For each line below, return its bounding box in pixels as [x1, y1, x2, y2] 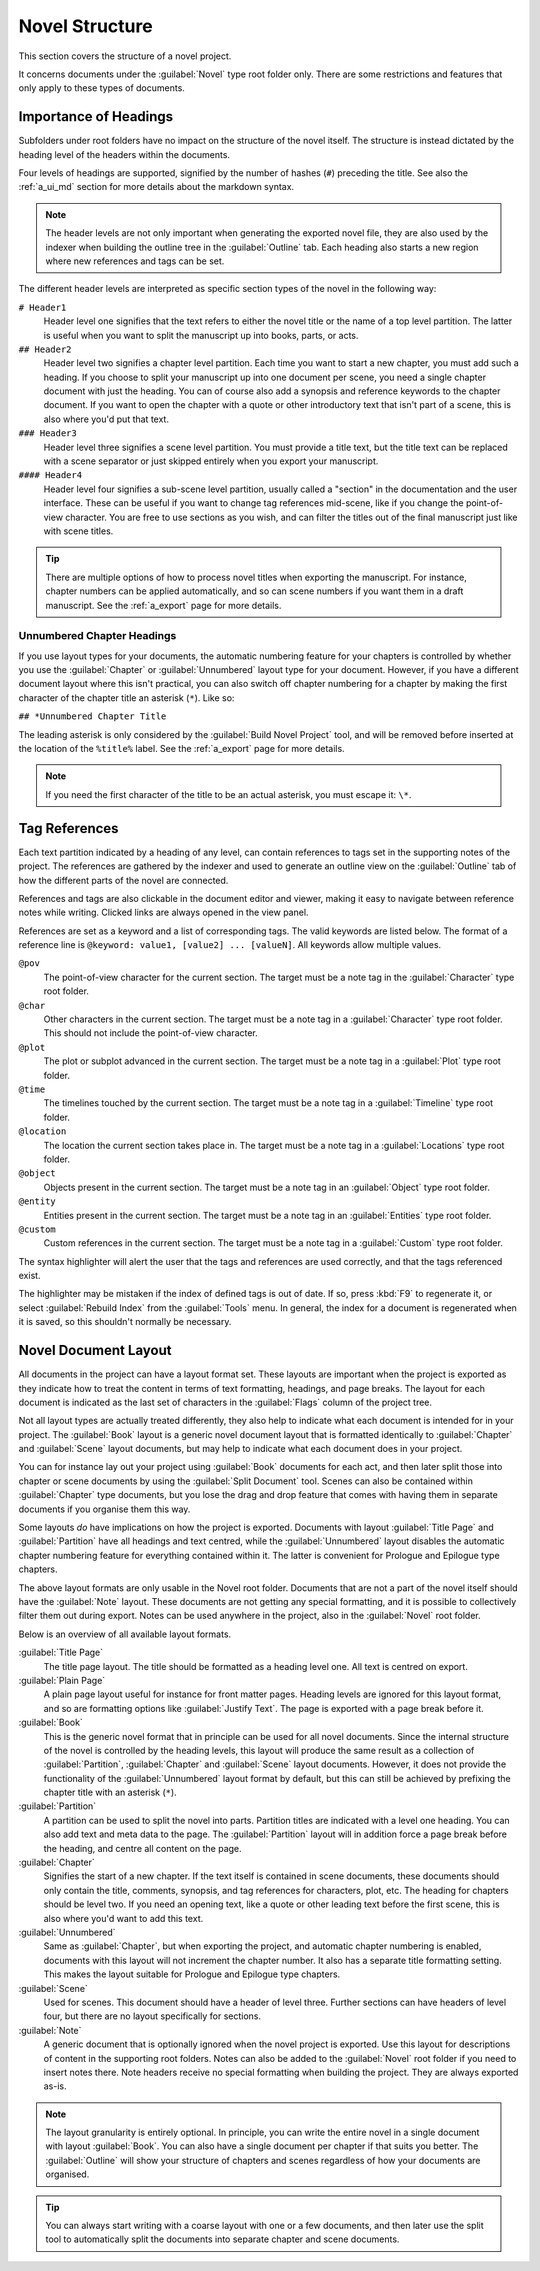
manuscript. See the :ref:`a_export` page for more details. [45, 599, 282, 611]
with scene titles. [43, 525, 114, 537]
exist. [18, 1270, 41, 1282]
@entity [18, 1196, 57, 1207]
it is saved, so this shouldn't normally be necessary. [18, 1316, 232, 1328]
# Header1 [18, 301, 67, 313]
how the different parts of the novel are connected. [18, 874, 229, 886]
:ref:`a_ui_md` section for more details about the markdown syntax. [18, 181, 295, 193]
